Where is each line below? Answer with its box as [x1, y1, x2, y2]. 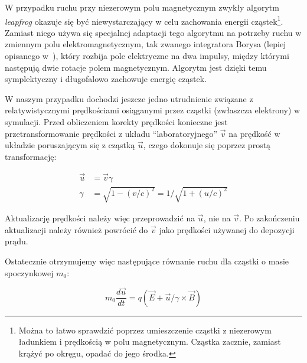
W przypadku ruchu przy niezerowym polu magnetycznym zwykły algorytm [5, 1, 279, 13]
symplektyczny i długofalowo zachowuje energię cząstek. [5, 73, 207, 85]
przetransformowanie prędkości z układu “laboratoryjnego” [5, 127, 218, 139]
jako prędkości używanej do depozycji [159, 223, 295, 236]
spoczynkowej [5, 266, 54, 279]
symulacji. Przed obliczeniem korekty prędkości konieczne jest [5, 116, 228, 127]
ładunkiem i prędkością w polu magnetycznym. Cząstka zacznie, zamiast [18, 335, 281, 348]
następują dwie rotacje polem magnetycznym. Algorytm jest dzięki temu [5, 61, 267, 73]
